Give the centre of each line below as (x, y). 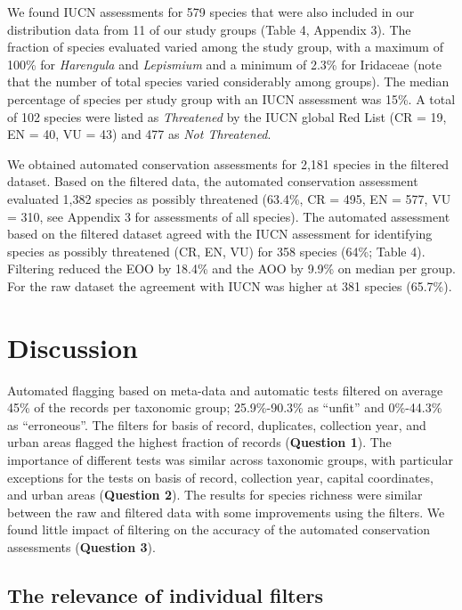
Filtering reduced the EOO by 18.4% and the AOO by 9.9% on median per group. (231, 268)
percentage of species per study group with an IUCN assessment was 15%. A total (231, 98)
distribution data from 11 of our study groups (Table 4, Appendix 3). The (209, 29)
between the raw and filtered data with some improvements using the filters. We (226, 512)
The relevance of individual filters (166, 594)
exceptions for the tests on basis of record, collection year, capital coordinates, (220, 477)
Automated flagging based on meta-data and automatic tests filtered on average (225, 390)
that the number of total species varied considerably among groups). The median (228, 81)
